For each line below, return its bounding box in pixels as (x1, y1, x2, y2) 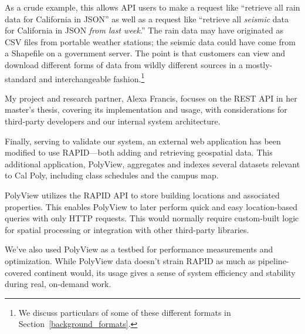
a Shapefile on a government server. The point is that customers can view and (5, 47, 285, 59)
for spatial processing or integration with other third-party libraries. (5, 223, 249, 235)
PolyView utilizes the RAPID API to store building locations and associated (5, 188, 280, 201)
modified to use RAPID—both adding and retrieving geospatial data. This (5, 146, 273, 158)
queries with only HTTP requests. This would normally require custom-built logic (5, 212, 299, 224)
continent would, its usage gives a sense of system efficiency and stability (34, 266, 296, 278)
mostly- (245, 58, 273, 70)
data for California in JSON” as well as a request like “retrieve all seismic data (5, 12, 289, 25)
